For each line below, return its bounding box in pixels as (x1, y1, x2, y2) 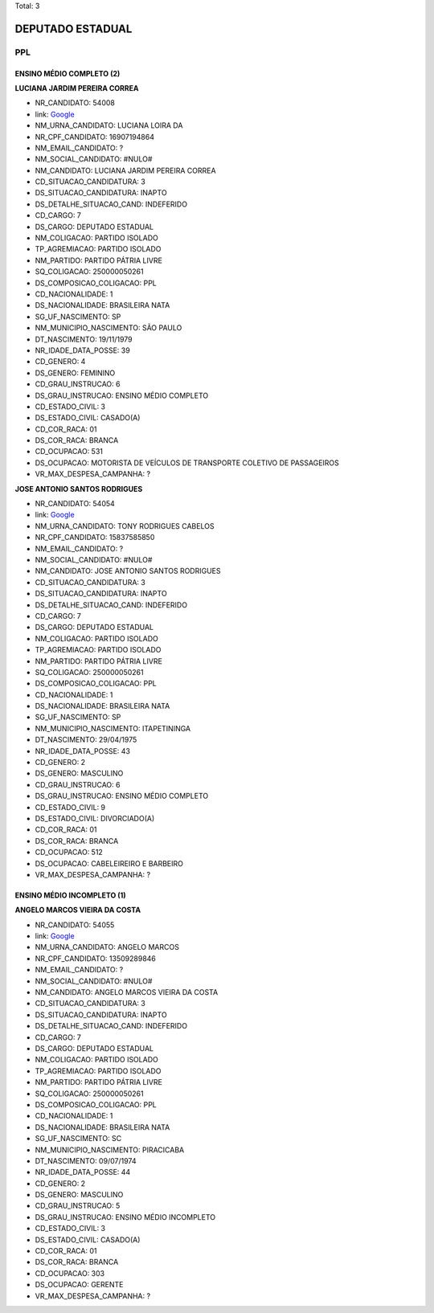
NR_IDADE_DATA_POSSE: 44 (35, 1168, 131, 1177)
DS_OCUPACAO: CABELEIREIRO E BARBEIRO (35, 858, 184, 868)
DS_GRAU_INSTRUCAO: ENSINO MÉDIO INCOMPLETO (35, 1212, 216, 1221)
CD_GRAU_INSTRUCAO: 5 (35, 1201, 121, 1211)
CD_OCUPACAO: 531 (35, 447, 104, 456)
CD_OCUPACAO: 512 (35, 848, 104, 857)
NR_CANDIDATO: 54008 (35, 98, 116, 108)
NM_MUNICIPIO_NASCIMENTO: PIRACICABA (35, 1145, 185, 1155)
